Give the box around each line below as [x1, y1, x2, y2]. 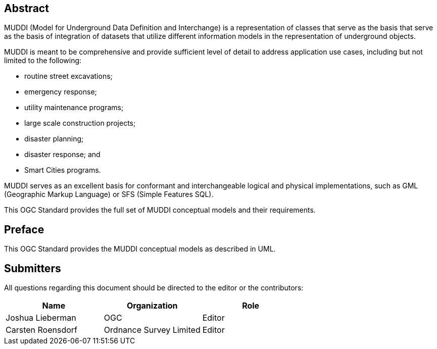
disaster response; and [24, 150, 101, 159]
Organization [126, 301, 178, 311]
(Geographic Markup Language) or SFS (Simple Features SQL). [4, 190, 214, 199]
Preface [4, 223, 44, 236]
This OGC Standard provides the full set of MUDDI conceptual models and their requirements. [4, 206, 316, 215]
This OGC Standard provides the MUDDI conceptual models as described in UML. [4, 244, 276, 254]
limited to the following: [4, 56, 82, 65]
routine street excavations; [24, 72, 113, 81]
